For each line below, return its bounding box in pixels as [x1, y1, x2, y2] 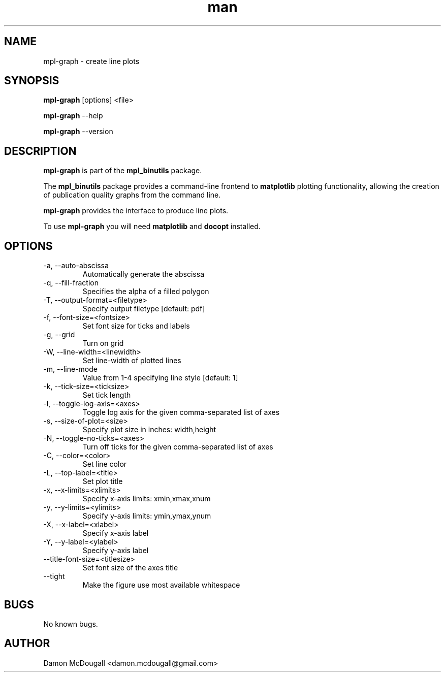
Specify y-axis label [82, 546, 149, 555]
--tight [43, 572, 65, 581]
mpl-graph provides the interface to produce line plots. [43, 206, 229, 215]
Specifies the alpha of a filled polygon [82, 287, 209, 296]
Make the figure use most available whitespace [82, 581, 240, 590]
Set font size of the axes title [82, 563, 178, 572]
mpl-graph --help [43, 111, 103, 120]
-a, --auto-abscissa [43, 261, 109, 270]
